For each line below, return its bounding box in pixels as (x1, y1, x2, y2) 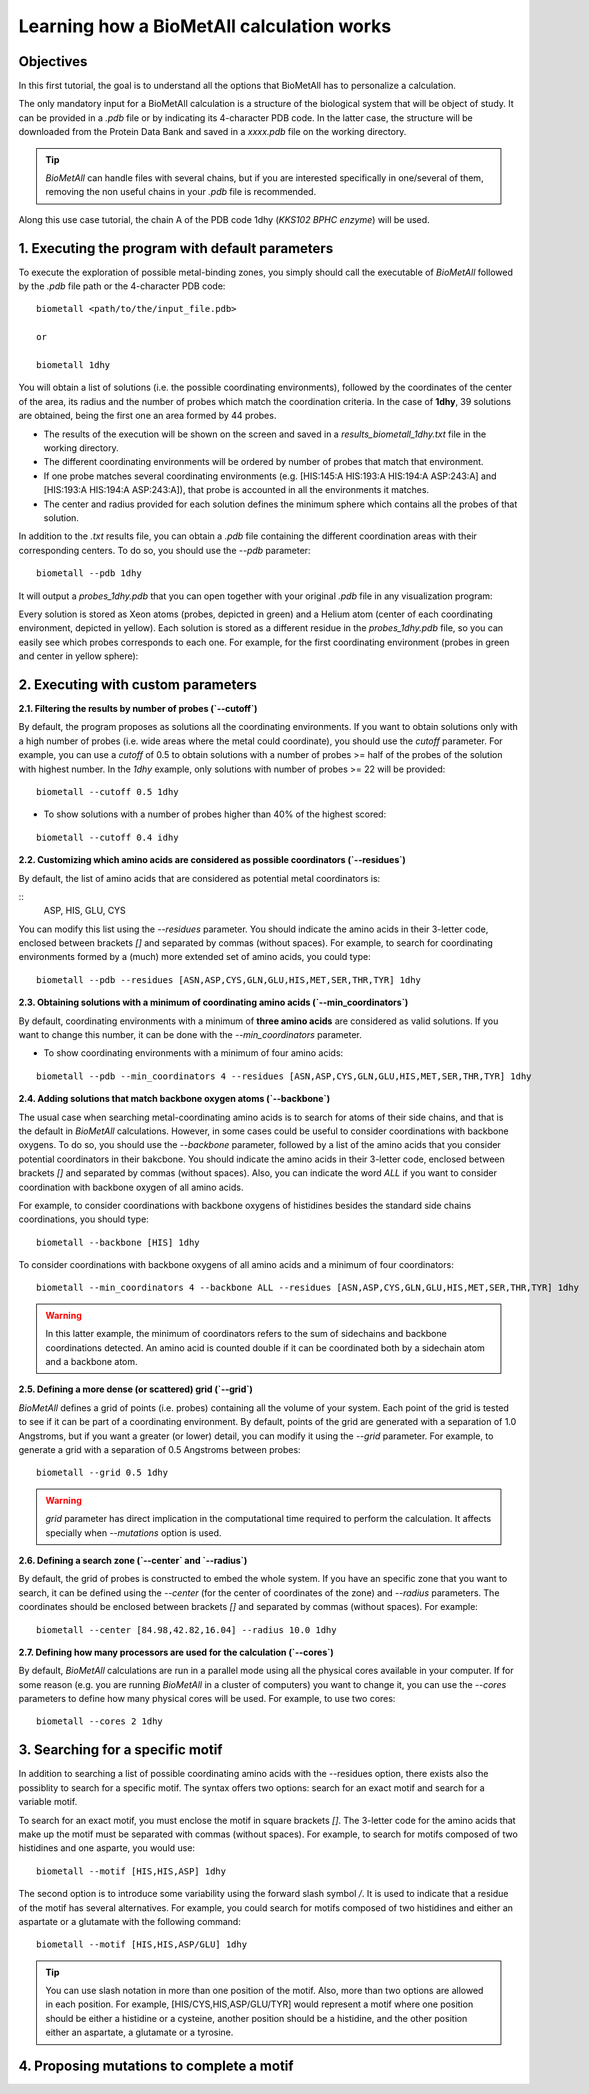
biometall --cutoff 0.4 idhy (36, 831, 179, 843)
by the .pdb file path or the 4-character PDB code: (18, 280, 226, 292)
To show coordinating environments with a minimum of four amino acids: (43, 1047, 344, 1059)
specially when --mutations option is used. (45, 1526, 222, 1539)
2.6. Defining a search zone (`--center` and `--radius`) (18, 1554, 248, 1566)
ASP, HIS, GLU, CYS (43, 905, 127, 917)
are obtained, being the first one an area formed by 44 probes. (18, 410, 277, 422)
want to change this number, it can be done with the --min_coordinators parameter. (18, 1029, 362, 1041)
